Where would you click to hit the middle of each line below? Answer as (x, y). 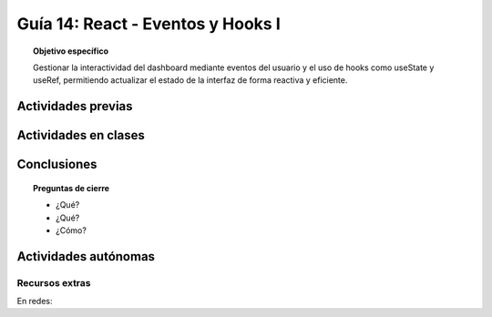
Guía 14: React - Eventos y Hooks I (149, 24)
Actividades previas (75, 106)
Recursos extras (54, 282)
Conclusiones (57, 164)
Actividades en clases (81, 135)
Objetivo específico (71, 51)
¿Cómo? (71, 230)
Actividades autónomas (86, 256)
